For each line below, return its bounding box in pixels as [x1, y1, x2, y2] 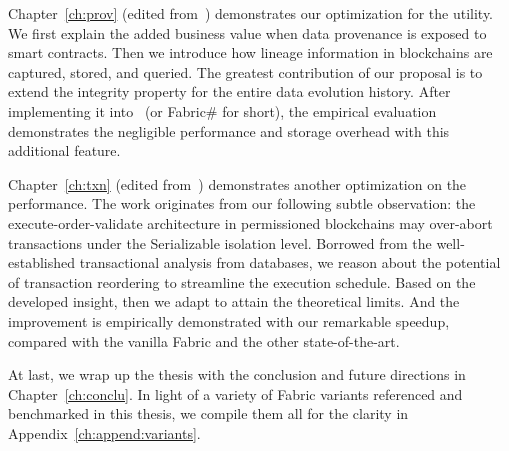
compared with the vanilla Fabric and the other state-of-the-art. [8, 330, 400, 351]
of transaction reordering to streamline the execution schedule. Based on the [8, 271, 476, 292]
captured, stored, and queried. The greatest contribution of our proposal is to [8, 61, 483, 82]
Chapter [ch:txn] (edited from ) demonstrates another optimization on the [8, 173, 467, 194]
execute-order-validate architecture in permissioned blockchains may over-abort [8, 212, 493, 233]
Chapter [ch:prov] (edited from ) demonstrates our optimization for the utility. [8, 3, 494, 23]
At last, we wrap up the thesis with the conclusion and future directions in [8, 364, 466, 385]
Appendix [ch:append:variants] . [8, 422, 201, 443]
